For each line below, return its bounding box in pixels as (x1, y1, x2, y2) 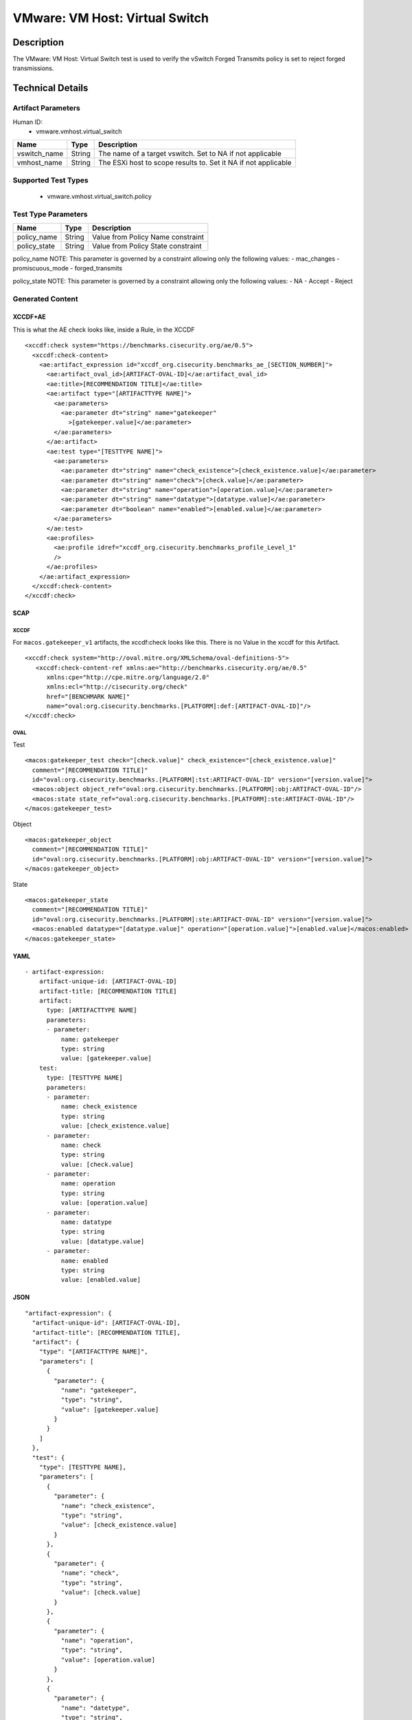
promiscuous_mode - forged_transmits (12, 264, 123, 272)
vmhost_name (16, 158, 63, 168)
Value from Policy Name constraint (91, 233, 205, 242)
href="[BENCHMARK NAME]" (46, 692, 130, 700)
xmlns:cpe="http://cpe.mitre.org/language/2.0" (46, 673, 209, 681)
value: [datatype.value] (60, 1237, 145, 1245)
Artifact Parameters (12, 103, 80, 113)
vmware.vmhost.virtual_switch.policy (47, 192, 152, 200)
